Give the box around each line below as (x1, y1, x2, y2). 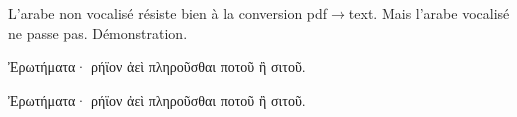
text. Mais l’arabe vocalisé (348, 3, 510, 23)
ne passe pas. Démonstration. (8, 22, 188, 43)
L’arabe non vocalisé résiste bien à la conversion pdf (8, 3, 328, 23)
